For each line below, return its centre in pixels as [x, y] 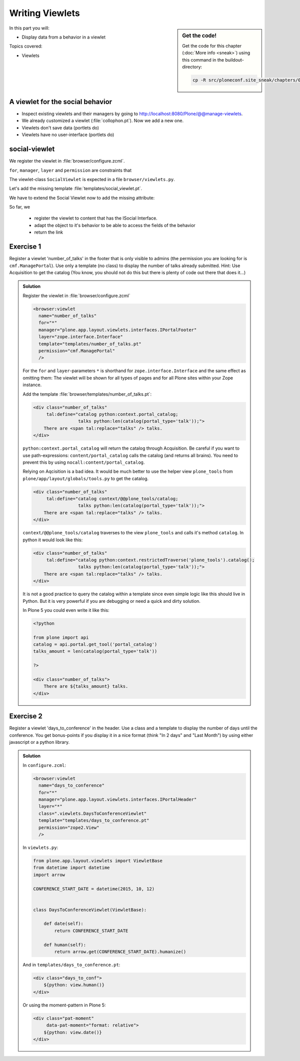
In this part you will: [29, 28]
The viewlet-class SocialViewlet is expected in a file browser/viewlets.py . [92, 179]
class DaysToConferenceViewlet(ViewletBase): [90, 910]
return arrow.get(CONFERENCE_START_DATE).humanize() [120, 952]
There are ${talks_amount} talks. [86, 686]
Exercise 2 [26, 716]
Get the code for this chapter [212, 46]
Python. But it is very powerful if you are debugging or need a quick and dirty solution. [112, 601]
